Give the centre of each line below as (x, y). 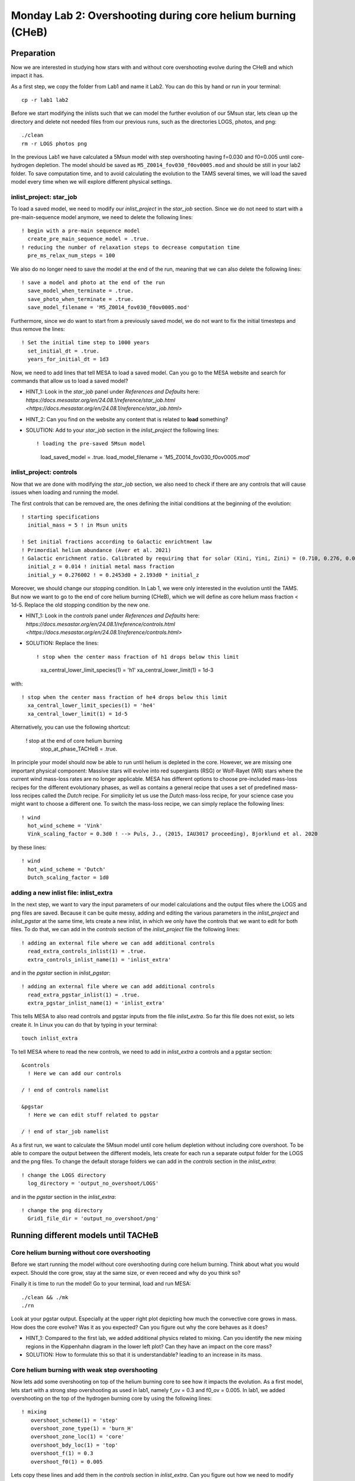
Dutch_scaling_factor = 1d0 (68, 878)
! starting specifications (61, 517)
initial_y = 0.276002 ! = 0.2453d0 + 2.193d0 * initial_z (113, 575)
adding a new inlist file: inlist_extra (62, 893)
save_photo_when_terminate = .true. (81, 299)
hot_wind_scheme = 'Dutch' (67, 869)
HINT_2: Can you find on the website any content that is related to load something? (127, 419)
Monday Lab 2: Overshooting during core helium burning (153, 15)
